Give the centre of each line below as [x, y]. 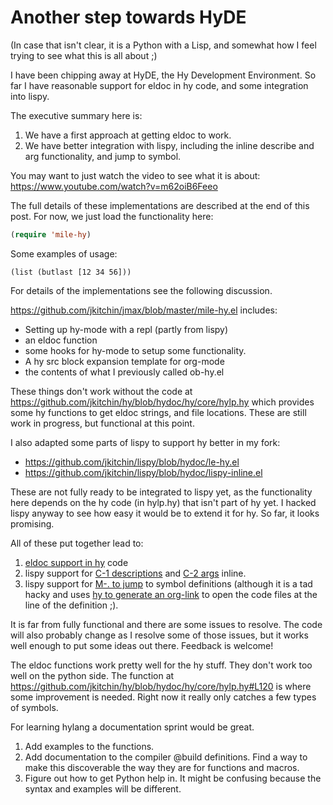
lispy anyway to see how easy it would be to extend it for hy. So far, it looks [165, 513]
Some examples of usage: [64, 253]
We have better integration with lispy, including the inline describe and [169, 145]
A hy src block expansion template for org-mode [124, 361]
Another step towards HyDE [128, 17]
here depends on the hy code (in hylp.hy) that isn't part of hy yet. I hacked [163, 502]
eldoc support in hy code [76, 562]
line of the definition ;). [71, 605]
